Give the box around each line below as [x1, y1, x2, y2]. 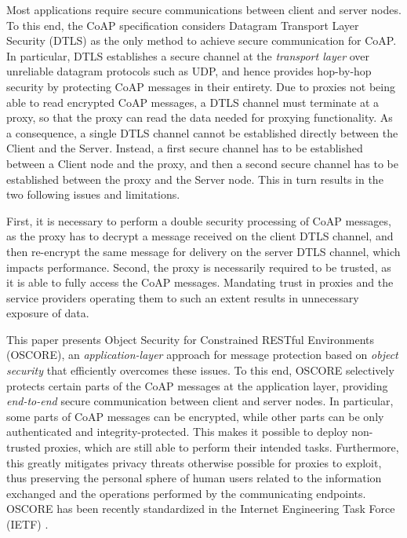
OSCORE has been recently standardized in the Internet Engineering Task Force [6, 500, 395, 517]
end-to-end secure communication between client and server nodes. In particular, [6, 393, 394, 409]
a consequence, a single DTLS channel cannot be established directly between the [6, 124, 398, 141]
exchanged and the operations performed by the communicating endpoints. [6, 485, 366, 501]
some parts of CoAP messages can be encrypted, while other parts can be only [6, 408, 384, 424]
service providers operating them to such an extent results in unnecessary [6, 289, 359, 306]
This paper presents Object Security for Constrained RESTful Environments [6, 331, 375, 347]
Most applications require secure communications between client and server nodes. [6, 2, 402, 17]
